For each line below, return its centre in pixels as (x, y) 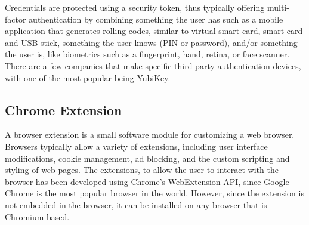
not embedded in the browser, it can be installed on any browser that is (136, 204)
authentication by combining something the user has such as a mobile (156, 19)
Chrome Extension (64, 110)
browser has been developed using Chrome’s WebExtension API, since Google (147, 181)
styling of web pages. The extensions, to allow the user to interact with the (142, 170)
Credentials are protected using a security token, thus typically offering (135, 7)
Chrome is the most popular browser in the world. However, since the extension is (154, 193)
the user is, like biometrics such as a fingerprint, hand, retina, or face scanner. (147, 54)
